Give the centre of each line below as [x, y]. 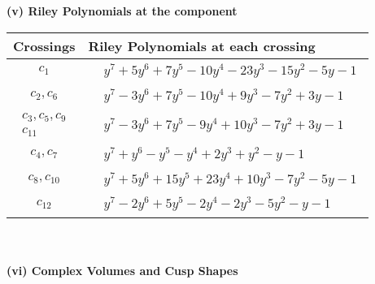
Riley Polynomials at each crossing [202, 45]
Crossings [44, 45]
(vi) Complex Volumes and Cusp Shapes [122, 270]
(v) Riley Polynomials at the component [122, 11]
